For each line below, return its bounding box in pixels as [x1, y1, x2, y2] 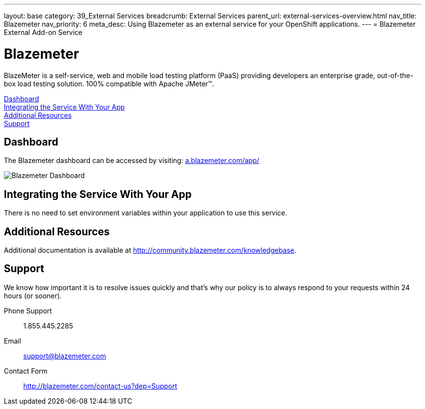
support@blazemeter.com [23, 351, 106, 360]
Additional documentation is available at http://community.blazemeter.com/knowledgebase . [4, 246, 296, 255]
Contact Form [4, 366, 48, 375]
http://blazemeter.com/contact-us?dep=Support [23, 381, 177, 390]
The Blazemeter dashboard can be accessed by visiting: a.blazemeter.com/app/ [4, 156, 260, 165]
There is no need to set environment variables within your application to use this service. [4, 209, 287, 217]
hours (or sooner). [4, 291, 62, 300]
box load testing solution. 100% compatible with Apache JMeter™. [4, 79, 214, 88]
